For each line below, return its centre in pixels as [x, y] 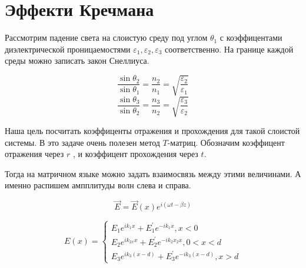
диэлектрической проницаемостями [68, 49]
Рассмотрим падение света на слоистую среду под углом [106, 37]
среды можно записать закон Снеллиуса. [77, 61]
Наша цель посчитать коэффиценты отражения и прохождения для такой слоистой [152, 130]
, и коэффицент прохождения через [135, 154]
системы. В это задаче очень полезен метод [82, 142]
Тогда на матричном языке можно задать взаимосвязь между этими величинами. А [153, 173]
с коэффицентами [251, 37]
